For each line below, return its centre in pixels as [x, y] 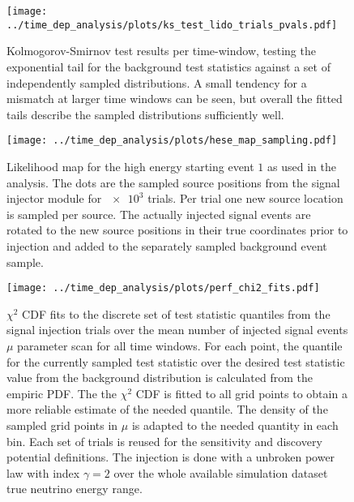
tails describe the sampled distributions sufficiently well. [145, 114]
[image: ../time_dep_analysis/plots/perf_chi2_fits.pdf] [163, 288]
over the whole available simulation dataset [221, 472]
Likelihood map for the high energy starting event [130, 166]
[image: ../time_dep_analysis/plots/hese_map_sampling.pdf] [172, 141]
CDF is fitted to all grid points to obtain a [241, 393]
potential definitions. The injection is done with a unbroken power [171, 457]
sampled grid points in [62, 425]
